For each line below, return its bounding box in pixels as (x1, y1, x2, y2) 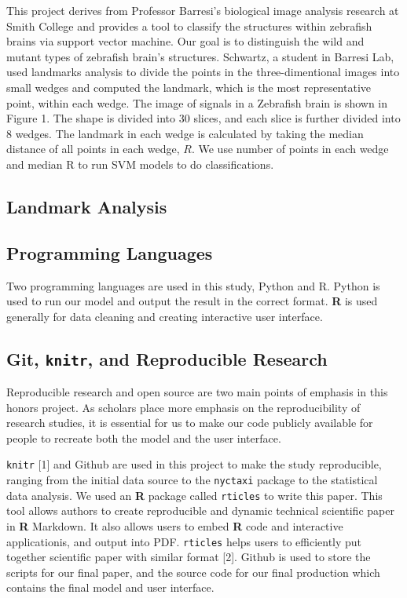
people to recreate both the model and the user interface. (6, 429, 281, 446)
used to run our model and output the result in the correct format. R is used (6, 293, 378, 309)
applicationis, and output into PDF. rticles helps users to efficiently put (6, 533, 362, 549)
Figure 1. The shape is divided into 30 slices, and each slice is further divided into (6, 110, 401, 126)
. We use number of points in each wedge (191, 140, 389, 157)
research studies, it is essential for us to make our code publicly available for (6, 414, 373, 431)
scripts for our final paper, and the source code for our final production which (6, 563, 380, 580)
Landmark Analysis (6, 194, 167, 218)
